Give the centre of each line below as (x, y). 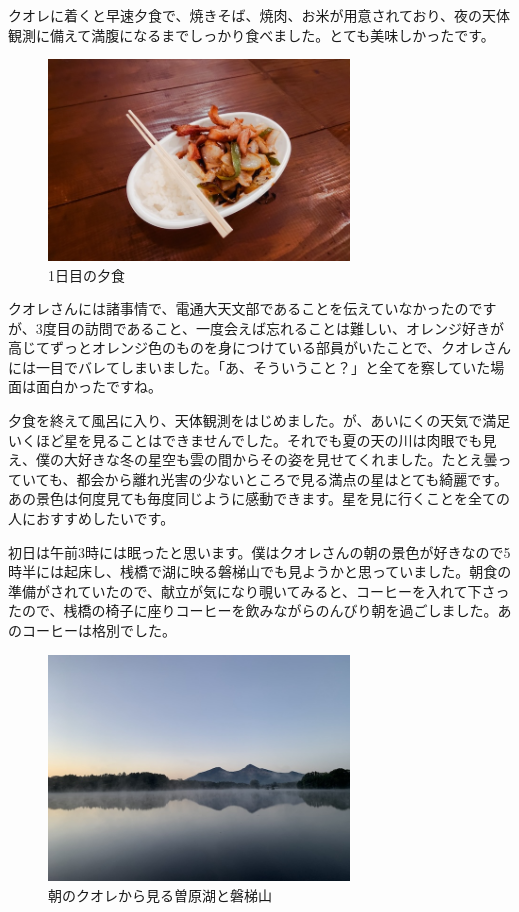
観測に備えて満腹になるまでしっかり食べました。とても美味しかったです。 (251, 34)
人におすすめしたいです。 (91, 518)
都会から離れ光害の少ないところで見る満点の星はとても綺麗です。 (292, 478)
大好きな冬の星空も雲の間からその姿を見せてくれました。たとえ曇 (280, 459)
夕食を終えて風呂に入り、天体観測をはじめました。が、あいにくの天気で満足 (259, 420)
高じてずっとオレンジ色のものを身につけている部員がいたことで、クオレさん (260, 347)
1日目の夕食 (86, 274)
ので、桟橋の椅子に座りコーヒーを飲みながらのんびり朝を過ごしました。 (259, 610)
